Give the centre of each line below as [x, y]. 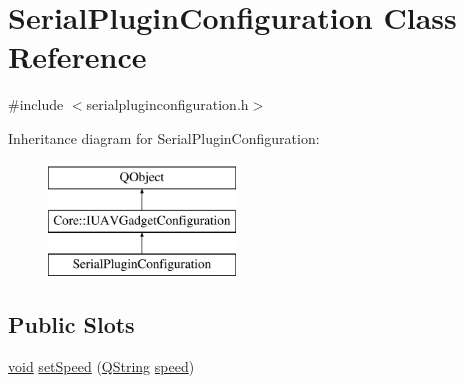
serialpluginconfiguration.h [167, 104]
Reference [77, 56]
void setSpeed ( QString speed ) [101, 365]
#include [36, 104]
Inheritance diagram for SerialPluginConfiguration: [164, 137]
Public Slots [71, 323]
